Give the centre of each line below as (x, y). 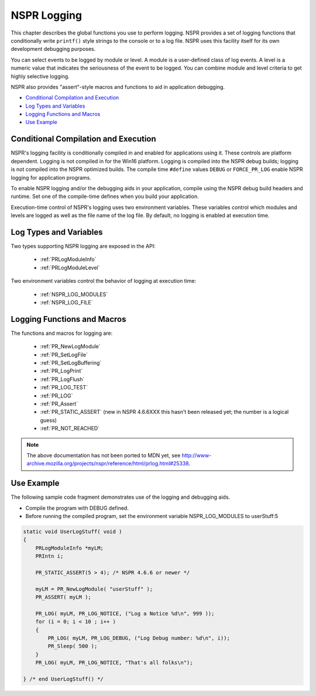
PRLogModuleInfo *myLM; (69, 548)
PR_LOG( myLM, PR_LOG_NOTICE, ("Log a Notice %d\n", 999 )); (125, 613)
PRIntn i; (49, 556)
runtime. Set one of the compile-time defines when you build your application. (105, 197)
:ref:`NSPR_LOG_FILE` (66, 302)
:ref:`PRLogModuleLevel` (70, 268)
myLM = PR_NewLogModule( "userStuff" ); (94, 589)
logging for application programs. (51, 177)
